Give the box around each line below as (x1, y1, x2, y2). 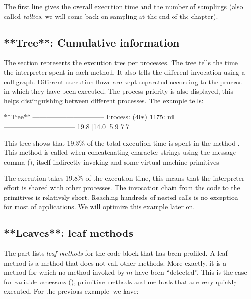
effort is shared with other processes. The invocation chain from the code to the (4, 182, 240, 192)
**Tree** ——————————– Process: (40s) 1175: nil (4, 112, 175, 122)
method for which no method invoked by (4, 267, 125, 277)
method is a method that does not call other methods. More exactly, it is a (4, 257, 227, 267)
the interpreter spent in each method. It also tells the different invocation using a (4, 66, 245, 77)
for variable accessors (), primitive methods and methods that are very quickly (4, 276, 237, 286)
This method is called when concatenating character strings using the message (4, 147, 236, 157)
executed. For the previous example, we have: (4, 286, 139, 296)
